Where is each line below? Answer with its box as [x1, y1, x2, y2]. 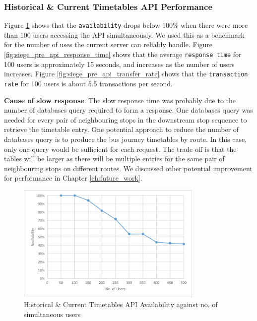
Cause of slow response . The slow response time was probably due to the [4, 95, 236, 105]
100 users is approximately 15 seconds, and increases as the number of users [4, 59, 235, 69]
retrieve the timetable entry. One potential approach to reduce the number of [4, 124, 239, 134]
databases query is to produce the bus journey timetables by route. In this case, [4, 134, 247, 144]
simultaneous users [24, 309, 81, 319]
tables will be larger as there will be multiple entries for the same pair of [4, 153, 225, 164]
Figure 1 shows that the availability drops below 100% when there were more [4, 20, 248, 30]
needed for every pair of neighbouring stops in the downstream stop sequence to [4, 114, 247, 125]
